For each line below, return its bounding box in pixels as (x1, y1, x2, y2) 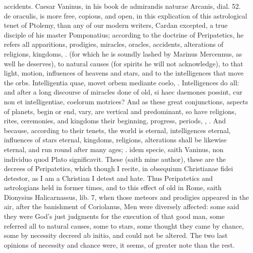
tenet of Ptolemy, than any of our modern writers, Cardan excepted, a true (4, 20, 228, 30)
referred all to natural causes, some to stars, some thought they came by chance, (4, 220, 244, 231)
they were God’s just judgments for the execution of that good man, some (4, 211, 225, 221)
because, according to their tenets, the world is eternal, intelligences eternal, (4, 125, 231, 135)
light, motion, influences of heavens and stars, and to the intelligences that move (4, 68, 244, 78)
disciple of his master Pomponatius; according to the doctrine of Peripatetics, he (4, 29, 244, 39)
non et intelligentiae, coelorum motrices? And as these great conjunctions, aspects (4, 96, 248, 106)
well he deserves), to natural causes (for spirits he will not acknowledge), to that (4, 58, 243, 68)
